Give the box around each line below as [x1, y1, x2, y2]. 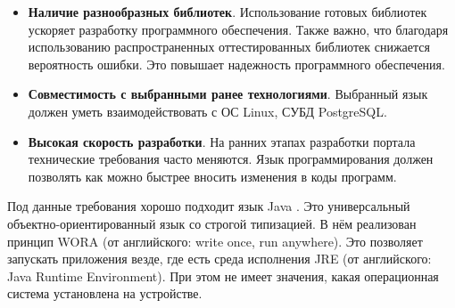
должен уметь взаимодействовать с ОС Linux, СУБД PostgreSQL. [28, 101, 387, 120]
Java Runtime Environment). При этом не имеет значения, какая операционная [7, 266, 439, 285]
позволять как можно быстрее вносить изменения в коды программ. [28, 166, 397, 185]
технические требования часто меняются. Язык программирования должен [28, 150, 434, 168]
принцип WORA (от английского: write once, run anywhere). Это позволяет [7, 231, 423, 250]
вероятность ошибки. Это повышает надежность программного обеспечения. [28, 54, 445, 73]
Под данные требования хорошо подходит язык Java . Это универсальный [7, 197, 410, 215]
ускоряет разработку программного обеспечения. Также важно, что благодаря [28, 20, 449, 38]
